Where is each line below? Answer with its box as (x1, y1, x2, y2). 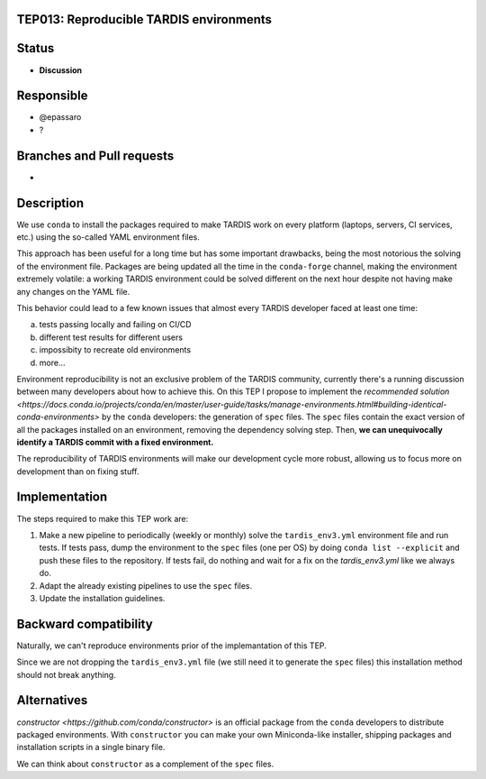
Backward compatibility (16, 616, 153, 631)
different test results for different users (39, 332, 184, 343)
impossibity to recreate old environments (39, 344, 192, 355)
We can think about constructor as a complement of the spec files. (16, 758, 274, 769)
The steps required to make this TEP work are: (16, 513, 189, 524)
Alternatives (16, 692, 88, 708)
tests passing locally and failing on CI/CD (39, 319, 193, 330)
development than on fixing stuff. (16, 465, 139, 477)
